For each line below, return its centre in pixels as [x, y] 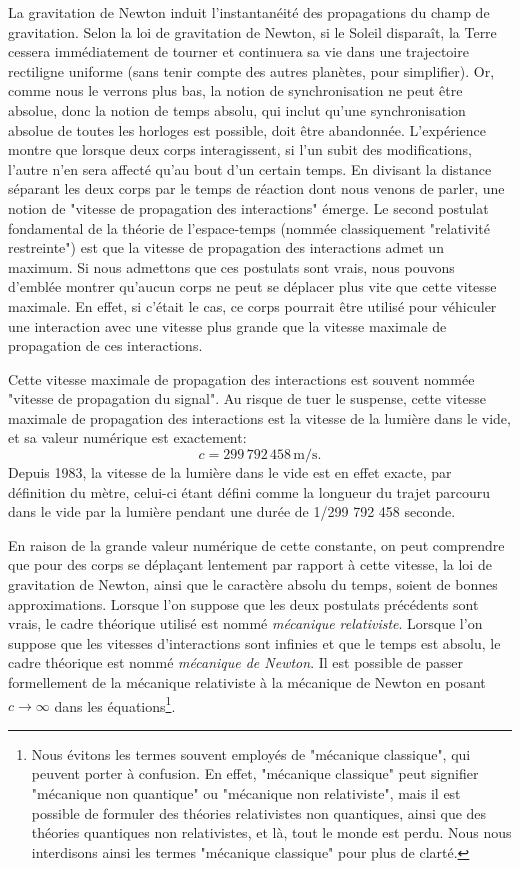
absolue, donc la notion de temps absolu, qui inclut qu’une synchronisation [237, 109]
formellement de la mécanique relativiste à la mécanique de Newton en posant [247, 682]
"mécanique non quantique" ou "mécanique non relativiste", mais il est [246, 793]
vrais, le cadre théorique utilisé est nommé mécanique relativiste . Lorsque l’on [245, 623]
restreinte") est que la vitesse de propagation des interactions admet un [226, 247]
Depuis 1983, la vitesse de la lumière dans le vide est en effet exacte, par [230, 472]
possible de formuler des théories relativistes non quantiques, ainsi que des [259, 812]
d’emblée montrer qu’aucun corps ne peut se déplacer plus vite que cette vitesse [252, 286]
